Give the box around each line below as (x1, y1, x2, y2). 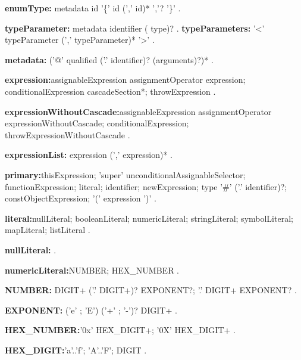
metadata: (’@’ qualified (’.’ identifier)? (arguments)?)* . (5, 53, 214, 66)
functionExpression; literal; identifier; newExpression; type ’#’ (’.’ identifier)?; (5, 180, 287, 193)
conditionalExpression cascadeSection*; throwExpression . (5, 85, 216, 97)
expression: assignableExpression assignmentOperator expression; (5, 73, 246, 86)
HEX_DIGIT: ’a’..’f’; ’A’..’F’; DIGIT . (5, 343, 147, 356)
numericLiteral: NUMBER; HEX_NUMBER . (5, 263, 180, 276)
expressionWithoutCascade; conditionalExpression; (5, 117, 189, 129)
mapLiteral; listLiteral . (5, 224, 90, 236)
